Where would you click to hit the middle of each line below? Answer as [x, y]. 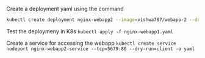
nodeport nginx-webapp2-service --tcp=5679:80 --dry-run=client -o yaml [101, 49]
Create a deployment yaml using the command [65, 9]
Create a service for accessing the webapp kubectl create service [91, 43]
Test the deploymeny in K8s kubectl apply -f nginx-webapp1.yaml [90, 31]
